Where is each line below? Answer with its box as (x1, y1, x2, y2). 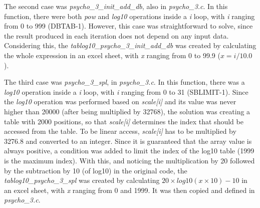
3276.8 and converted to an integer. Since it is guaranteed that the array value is (4, 135, 252, 146)
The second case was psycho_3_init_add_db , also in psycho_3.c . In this (4, 1, 228, 11)
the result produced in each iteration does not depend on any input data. (4, 30, 229, 41)
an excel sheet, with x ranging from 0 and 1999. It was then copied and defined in (4, 184, 255, 195)
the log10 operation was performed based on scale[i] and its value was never (4, 96, 236, 107)
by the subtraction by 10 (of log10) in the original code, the (4, 165, 187, 175)
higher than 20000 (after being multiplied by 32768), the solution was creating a (4, 106, 250, 116)
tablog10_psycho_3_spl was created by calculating (4, 175, 160, 185)
